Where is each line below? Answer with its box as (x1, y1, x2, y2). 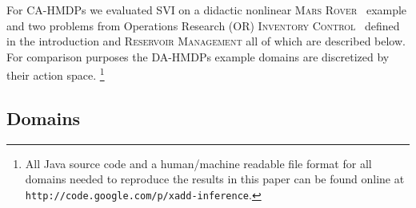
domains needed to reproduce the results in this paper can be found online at (25, 171, 405, 187)
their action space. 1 (6, 65, 105, 84)
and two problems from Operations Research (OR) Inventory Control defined (6, 17, 400, 33)
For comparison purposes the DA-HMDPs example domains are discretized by (6, 48, 390, 65)
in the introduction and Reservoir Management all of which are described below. (6, 33, 406, 49)
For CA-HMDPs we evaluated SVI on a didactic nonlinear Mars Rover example (6, 2, 407, 18)
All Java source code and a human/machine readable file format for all (25, 155, 372, 171)
